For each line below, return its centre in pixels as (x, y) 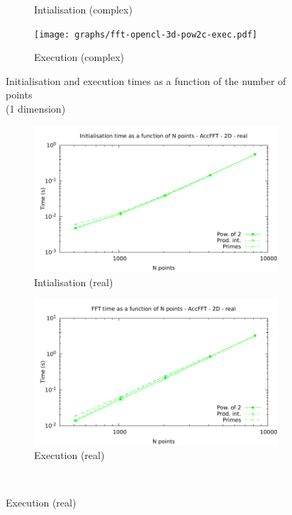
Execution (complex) (79, 57)
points (19, 95)
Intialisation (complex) (83, 9)
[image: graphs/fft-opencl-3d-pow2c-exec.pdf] (146, 34)
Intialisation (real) (74, 282)
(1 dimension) (36, 109)
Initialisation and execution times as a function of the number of (146, 80)
